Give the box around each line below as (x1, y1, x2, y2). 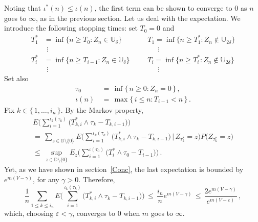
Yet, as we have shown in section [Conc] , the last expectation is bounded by (4, 164, 244, 175)
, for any (32, 174, 59, 184)
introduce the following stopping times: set (4, 22, 138, 33)
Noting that (4, 3, 41, 13)
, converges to (72, 208, 115, 218)
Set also (4, 72, 29, 83)
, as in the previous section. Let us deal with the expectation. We (35, 12, 241, 23)
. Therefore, (78, 174, 115, 184)
